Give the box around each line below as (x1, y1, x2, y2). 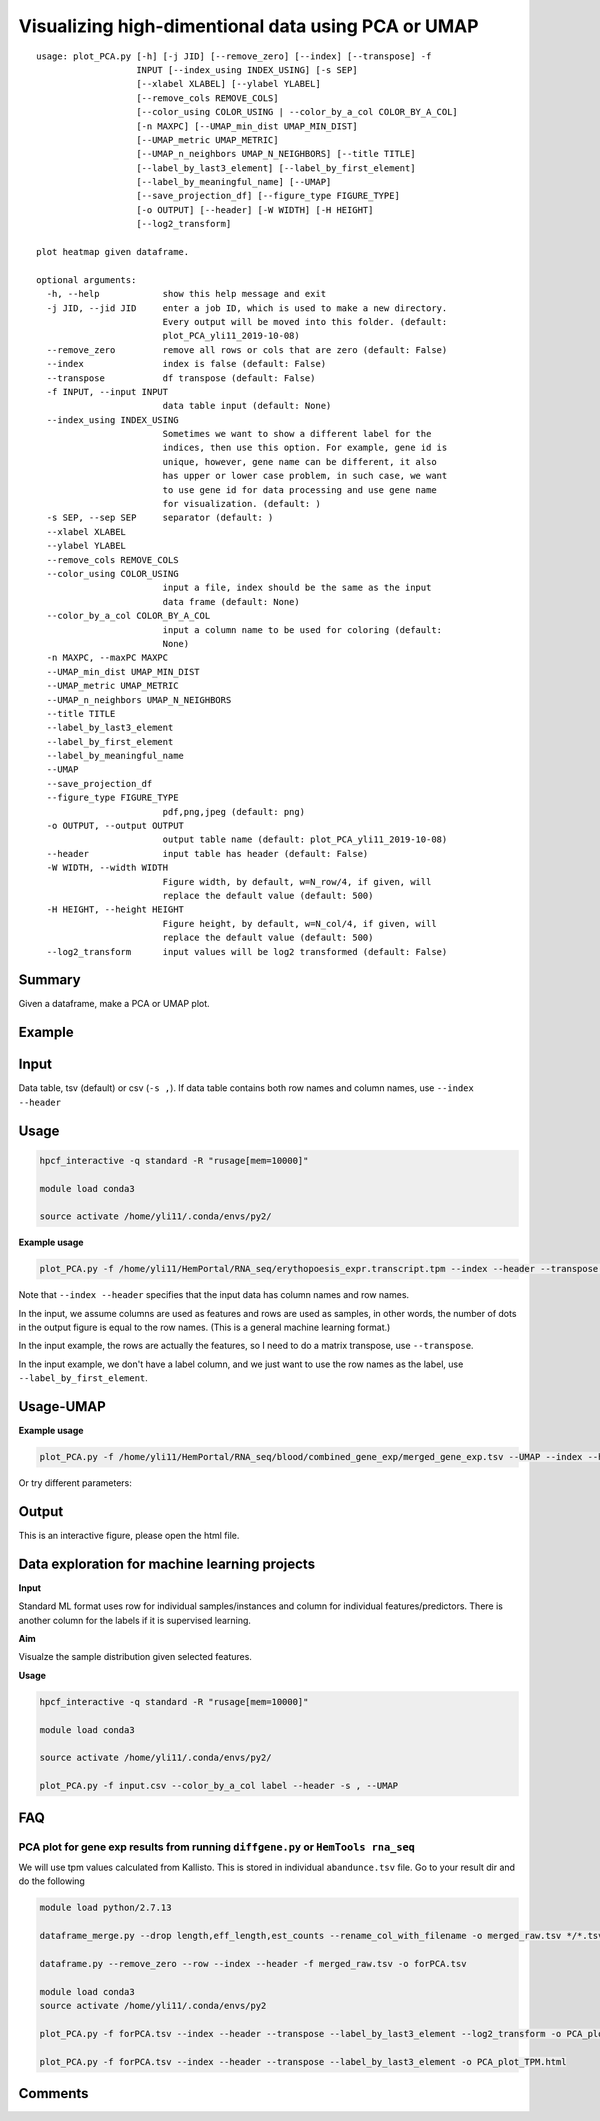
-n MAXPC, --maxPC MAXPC (46, 652, 169, 664)
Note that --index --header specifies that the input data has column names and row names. (18, 1289, 410, 1301)
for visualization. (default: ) (162, 498, 322, 510)
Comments (18, 2085, 89, 2102)
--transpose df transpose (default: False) (46, 372, 316, 384)
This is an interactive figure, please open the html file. (18, 1530, 240, 1542)
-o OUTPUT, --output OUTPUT (46, 820, 185, 832)
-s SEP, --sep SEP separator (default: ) (46, 512, 274, 524)
